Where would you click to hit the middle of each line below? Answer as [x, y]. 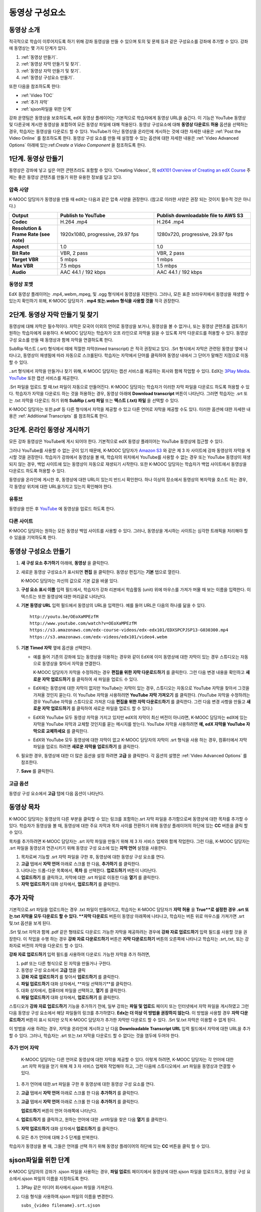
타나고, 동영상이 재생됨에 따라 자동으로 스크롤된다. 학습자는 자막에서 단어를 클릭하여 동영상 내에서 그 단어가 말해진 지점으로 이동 [129, 355]
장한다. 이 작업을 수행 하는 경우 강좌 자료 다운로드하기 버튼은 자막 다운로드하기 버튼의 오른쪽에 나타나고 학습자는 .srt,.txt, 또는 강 [129, 939]
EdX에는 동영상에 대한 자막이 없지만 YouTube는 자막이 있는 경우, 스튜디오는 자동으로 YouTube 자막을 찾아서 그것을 [141, 688]
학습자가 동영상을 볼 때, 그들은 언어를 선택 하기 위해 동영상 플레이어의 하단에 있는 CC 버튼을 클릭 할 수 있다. [110, 1146]
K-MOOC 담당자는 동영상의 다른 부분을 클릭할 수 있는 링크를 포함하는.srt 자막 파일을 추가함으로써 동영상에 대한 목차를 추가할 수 [129, 819]
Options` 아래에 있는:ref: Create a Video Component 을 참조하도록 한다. [78, 145]
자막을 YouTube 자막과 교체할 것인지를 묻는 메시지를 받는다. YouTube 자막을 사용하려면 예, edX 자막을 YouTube [139, 724]
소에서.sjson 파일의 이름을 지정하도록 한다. [49, 1179]
